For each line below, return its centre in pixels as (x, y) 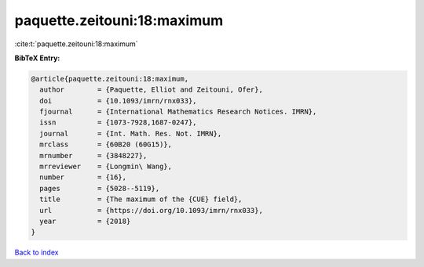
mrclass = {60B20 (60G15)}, (106, 144)
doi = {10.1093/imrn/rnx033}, (118, 101)
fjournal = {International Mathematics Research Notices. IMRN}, (178, 112)
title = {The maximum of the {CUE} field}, (141, 199)
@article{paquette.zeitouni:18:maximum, (110, 79)
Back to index (37, 253)
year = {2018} (85, 221)
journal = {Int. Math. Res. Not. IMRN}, (131, 133)
